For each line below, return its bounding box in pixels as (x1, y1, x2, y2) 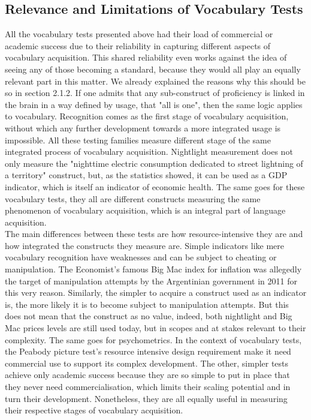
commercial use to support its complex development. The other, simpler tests (5, 356, 289, 369)
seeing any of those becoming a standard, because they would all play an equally (5, 62, 301, 75)
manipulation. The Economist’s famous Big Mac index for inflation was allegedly (5, 263, 302, 275)
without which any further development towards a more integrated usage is (5, 121, 281, 134)
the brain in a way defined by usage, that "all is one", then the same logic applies (5, 98, 303, 110)
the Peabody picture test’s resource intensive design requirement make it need (5, 345, 291, 358)
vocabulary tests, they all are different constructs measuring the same (5, 192, 261, 205)
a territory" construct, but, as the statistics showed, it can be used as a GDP (5, 169, 288, 181)
